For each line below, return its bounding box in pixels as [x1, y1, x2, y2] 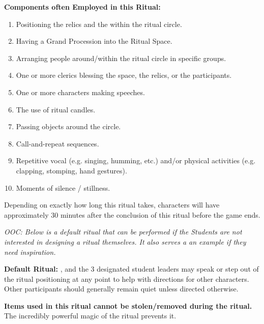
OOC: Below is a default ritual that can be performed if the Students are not [4, 226, 242, 237]
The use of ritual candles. [16, 104, 96, 114]
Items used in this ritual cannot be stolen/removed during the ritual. [4, 300, 252, 311]
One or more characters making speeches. [16, 86, 145, 97]
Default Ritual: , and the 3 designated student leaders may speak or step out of [4, 263, 259, 274]
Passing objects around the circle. [16, 121, 121, 132]
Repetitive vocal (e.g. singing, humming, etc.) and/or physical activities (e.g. [16, 155, 256, 166]
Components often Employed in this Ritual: [4, 2, 161, 12]
